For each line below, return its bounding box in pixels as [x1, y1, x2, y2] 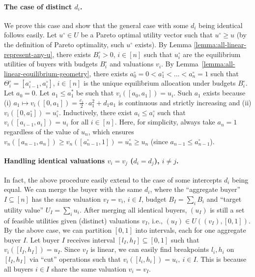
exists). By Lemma [135, 39, 192, 49]
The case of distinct [4, 1, 72, 11]
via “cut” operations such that [29, 253, 121, 264]
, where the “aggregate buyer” [150, 184, 241, 194]
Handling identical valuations [4, 155, 105, 165]
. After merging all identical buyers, [79, 204, 187, 215]
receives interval [67, 234, 115, 245]
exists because [203, 88, 246, 98]
